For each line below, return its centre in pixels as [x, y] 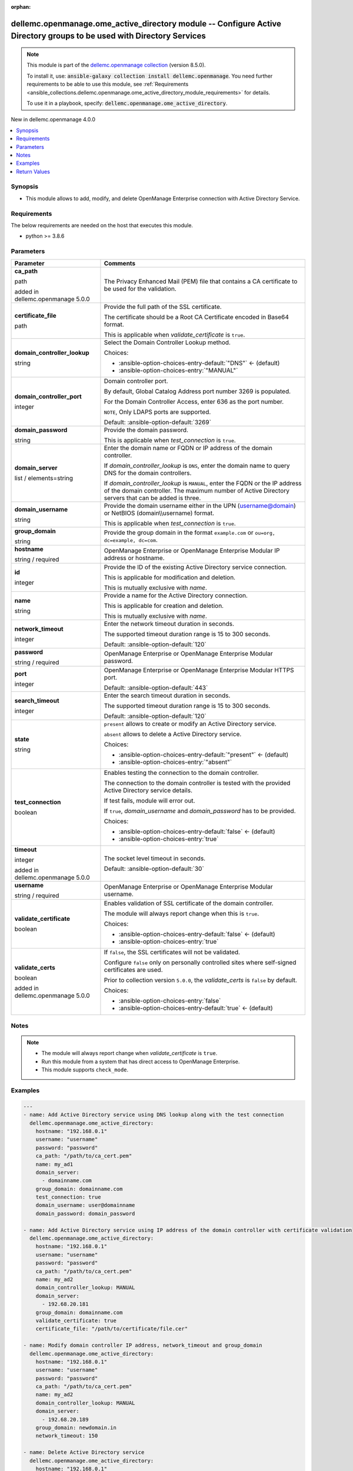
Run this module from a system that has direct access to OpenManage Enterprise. [141, 1061]
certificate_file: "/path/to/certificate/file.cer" [112, 1329]
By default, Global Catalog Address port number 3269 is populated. [197, 391]
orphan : [21, 7]
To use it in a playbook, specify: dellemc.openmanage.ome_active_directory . [127, 103]
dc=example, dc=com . [131, 540]
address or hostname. [134, 558]
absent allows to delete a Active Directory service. [173, 734]
